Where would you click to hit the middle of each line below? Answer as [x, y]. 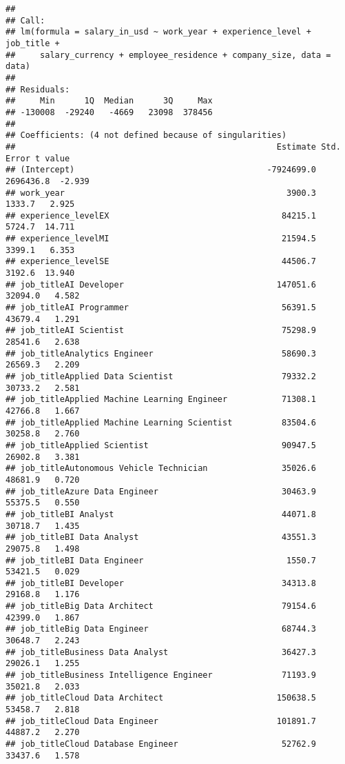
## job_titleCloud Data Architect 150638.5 [161, 698]
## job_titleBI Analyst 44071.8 [161, 514]
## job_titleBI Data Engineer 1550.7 [161, 560]
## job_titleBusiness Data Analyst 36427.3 [161, 652]
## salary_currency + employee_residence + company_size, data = [168, 55]
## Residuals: [38, 89]
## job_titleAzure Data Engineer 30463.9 [161, 491]
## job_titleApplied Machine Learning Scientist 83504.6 [161, 422]
